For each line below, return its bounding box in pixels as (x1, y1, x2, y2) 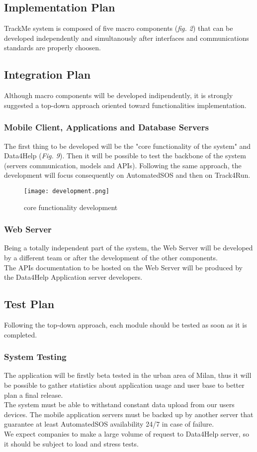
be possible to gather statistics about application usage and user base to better (4, 380, 245, 390)
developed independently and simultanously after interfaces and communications (4, 32, 249, 43)
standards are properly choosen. (4, 42, 101, 53)
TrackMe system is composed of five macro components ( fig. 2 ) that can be (4, 23, 233, 33)
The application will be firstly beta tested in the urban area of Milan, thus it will (4, 370, 252, 380)
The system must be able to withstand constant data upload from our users (4, 399, 235, 410)
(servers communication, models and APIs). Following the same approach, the (4, 160, 242, 170)
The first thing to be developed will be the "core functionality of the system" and (4, 140, 251, 151)
